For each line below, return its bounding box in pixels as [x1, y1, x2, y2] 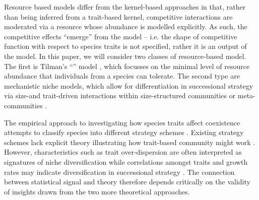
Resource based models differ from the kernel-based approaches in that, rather [4, 2, 246, 12]
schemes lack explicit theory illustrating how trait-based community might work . [4, 137, 255, 147]
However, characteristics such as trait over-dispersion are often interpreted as [4, 147, 242, 157]
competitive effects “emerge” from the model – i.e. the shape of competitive [4, 31, 237, 41]
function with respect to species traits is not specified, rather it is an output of [4, 41, 247, 51]
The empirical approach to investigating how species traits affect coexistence [4, 117, 240, 127]
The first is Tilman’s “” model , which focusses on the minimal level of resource [4, 60, 250, 71]
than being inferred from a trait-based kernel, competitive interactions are [4, 11, 233, 22]
